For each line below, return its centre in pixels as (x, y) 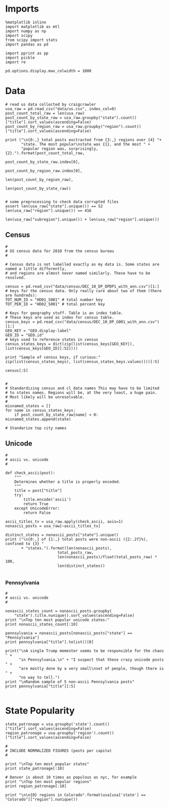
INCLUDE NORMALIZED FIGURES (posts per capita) (61, 751)
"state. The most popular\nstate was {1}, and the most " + (86, 144)
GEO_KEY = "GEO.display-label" (38, 331)
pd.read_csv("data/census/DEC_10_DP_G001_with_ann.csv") (98, 322)
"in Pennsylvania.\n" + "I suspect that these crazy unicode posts (91, 660)
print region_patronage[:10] (36, 786)
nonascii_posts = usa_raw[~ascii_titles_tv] (53, 526)
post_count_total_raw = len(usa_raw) (45, 113)
